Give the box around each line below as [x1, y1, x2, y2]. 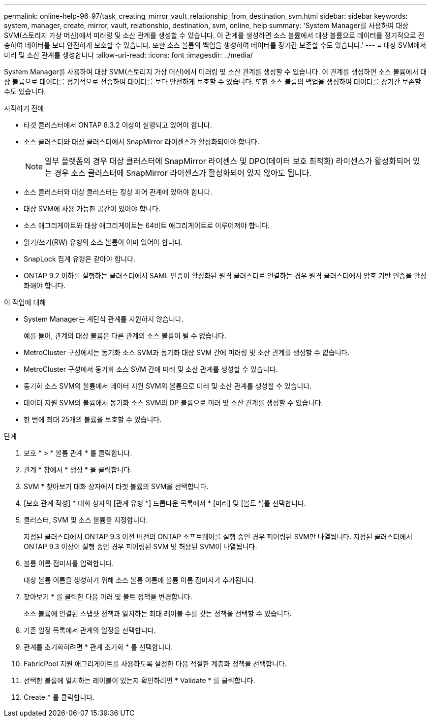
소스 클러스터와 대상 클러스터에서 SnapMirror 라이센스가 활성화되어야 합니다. [24, 137, 260, 146]
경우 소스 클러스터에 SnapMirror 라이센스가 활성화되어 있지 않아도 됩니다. [54, 168, 311, 178]
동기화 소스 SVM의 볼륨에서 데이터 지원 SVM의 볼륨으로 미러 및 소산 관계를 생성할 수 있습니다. [24, 382, 312, 390]
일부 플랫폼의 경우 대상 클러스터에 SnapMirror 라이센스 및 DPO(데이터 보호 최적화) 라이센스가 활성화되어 [45, 156, 411, 166]
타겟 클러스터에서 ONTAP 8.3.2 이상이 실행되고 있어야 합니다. [24, 121, 212, 129]
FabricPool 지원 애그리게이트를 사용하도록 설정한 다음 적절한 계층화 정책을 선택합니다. [24, 659, 287, 668]
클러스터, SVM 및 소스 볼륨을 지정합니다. [24, 516, 148, 524]
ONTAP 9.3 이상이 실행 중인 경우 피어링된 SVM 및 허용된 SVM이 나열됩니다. [24, 542, 257, 551]
